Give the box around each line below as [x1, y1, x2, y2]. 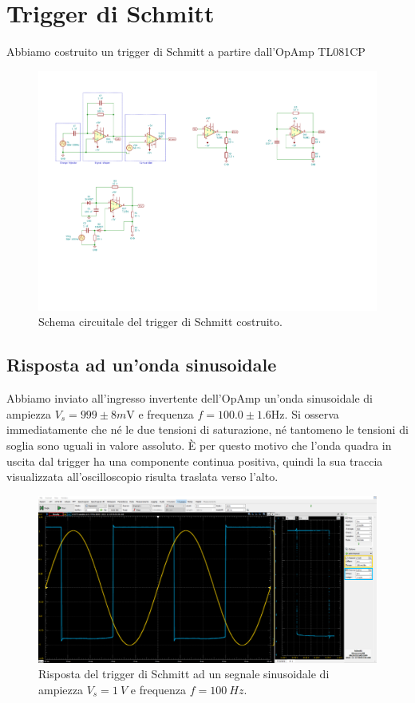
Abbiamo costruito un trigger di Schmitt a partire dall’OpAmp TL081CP [6, 43, 366, 60]
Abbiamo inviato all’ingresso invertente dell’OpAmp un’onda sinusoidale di [6, 390, 373, 407]
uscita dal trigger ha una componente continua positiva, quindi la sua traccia [6, 452, 383, 469]
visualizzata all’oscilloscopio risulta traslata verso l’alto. [6, 468, 279, 485]
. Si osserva [284, 405, 339, 422]
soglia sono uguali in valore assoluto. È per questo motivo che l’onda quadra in [6, 436, 392, 453]
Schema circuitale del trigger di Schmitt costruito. [38, 313, 283, 330]
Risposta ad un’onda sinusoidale [6, 352, 277, 377]
